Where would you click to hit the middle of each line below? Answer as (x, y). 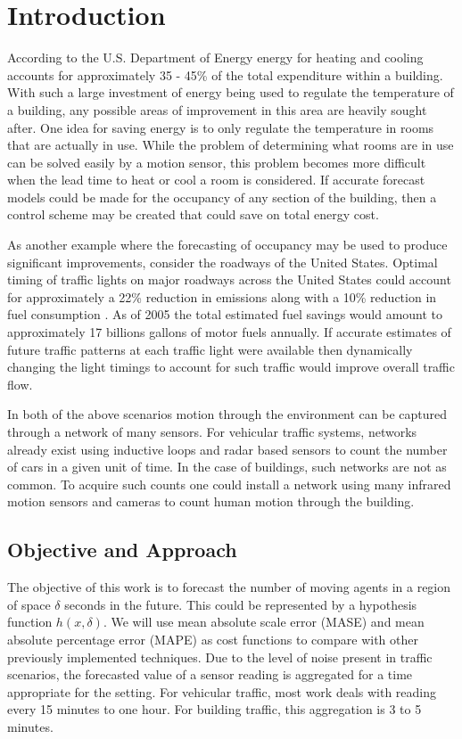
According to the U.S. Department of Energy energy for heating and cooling (215, 57)
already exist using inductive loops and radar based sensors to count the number (227, 449)
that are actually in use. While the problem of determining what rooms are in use (231, 145)
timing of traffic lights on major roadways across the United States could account (229, 279)
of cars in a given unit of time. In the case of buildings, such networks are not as (227, 467)
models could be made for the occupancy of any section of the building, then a (222, 197)
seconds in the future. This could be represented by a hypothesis (241, 604)
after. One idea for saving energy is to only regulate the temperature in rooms (221, 127)
